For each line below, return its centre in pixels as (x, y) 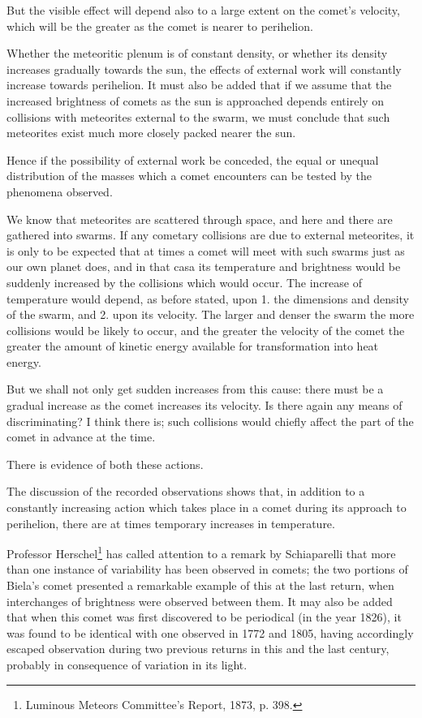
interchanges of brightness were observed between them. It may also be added (200, 601)
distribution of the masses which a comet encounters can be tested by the (189, 176)
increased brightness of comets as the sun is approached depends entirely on (196, 100)
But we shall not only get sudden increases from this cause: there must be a (195, 389)
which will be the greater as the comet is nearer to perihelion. (160, 26)
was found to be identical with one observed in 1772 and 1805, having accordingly (210, 632)
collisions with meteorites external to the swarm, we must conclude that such (198, 116)
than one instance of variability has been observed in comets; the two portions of (207, 569)
